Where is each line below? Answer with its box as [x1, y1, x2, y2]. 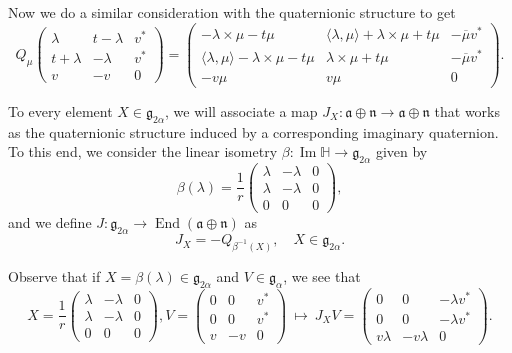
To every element [8, 100, 113, 121]
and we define [8, 212, 92, 233]
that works [434, 100, 501, 121]
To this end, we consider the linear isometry [8, 141, 278, 162]
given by [375, 141, 428, 162]
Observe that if [8, 265, 101, 286]
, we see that [283, 265, 361, 286]
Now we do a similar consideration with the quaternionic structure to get [8, 2, 456, 22]
